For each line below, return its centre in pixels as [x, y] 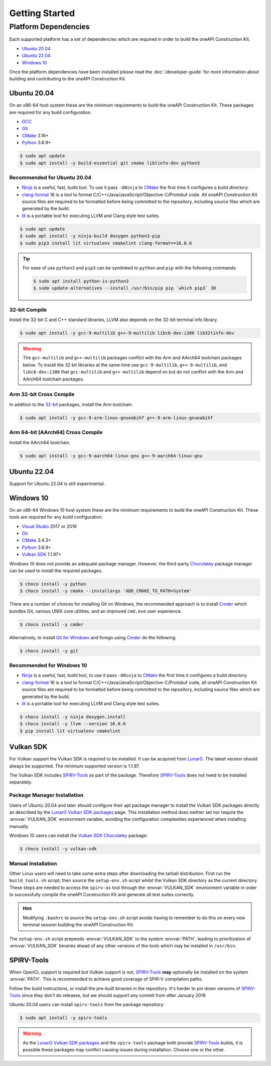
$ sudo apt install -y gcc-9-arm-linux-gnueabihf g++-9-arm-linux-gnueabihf [116, 418]
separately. [21, 782]
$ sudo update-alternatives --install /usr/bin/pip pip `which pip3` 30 [125, 288]
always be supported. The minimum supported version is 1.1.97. [75, 766]
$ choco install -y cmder [52, 624]
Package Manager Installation [46, 795]
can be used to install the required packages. [56, 571]
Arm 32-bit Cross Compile [42, 395]
